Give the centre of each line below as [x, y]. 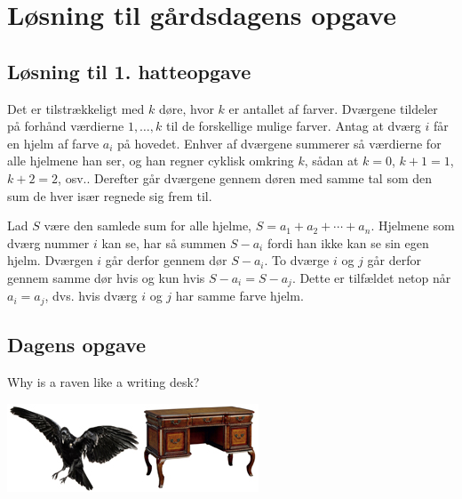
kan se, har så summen [164, 242]
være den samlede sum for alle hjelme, [147, 225]
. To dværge [297, 260]
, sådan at [331, 161]
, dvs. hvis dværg [91, 296]
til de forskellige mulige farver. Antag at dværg [294, 126]
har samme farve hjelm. [239, 296]
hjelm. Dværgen [50, 260]
